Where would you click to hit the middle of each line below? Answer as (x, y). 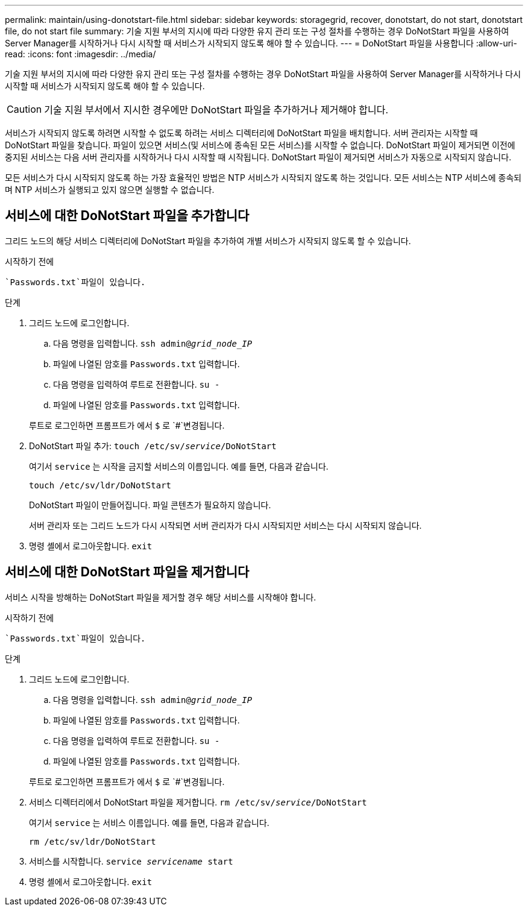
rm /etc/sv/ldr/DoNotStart (93, 841)
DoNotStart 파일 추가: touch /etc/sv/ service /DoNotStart (153, 446)
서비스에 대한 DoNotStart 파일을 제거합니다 (127, 572)
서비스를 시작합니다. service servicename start (131, 861)
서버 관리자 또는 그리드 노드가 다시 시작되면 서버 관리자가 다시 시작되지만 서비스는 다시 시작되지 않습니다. (225, 525)
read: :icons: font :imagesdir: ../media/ (80, 54)
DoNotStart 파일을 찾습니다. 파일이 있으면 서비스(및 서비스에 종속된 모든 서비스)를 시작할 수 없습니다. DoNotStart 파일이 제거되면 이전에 (260, 145)
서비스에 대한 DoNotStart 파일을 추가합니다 (127, 216)
